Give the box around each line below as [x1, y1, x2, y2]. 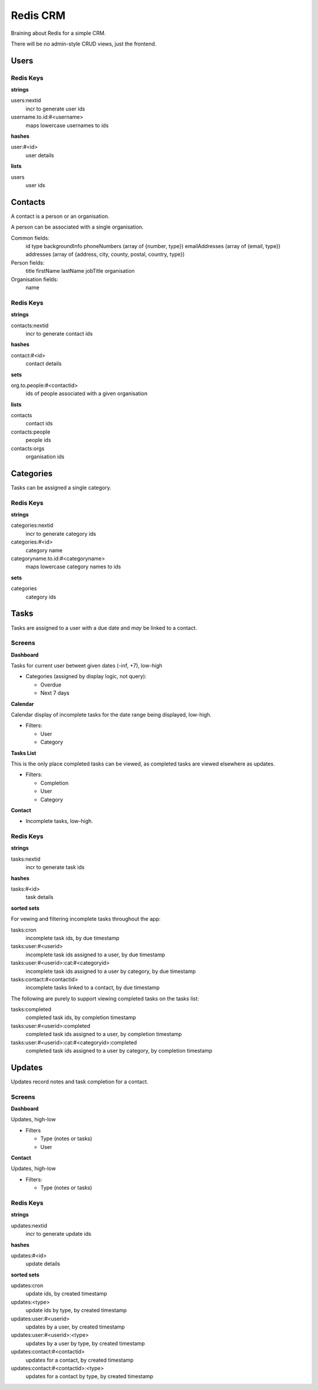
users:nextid [11, 97, 41, 104]
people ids [25, 437, 51, 444]
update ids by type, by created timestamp [25, 1307, 127, 1314]
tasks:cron [11, 926, 37, 933]
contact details [25, 360, 62, 367]
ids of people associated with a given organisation [25, 390, 148, 397]
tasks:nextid [11, 855, 41, 862]
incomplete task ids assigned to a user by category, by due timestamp [25, 968, 196, 975]
